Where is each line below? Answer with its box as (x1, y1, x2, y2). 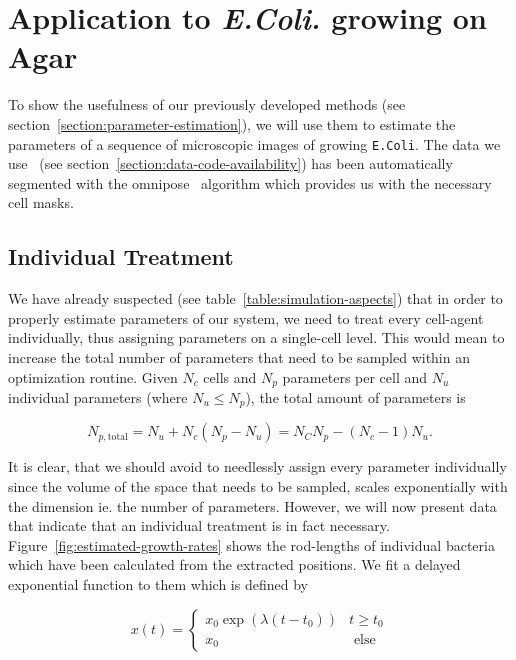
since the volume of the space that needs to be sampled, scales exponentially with (8, 476, 508, 497)
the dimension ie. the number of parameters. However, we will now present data (8, 495, 497, 516)
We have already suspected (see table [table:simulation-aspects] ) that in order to (8, 288, 503, 309)
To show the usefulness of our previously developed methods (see (8, 94, 406, 115)
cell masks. (8, 192, 74, 213)
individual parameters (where (8, 386, 188, 407)
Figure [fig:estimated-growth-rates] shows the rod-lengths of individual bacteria (8, 534, 495, 555)
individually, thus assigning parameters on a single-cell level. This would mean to (8, 327, 505, 348)
